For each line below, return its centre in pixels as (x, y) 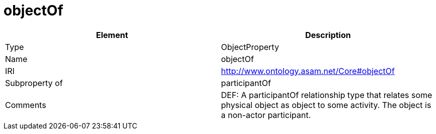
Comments (26, 105)
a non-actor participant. (266, 115)
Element (112, 35)
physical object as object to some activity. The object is (326, 105)
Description (328, 35)
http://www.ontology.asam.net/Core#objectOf (308, 71)
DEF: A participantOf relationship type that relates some (327, 95)
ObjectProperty (250, 47)
